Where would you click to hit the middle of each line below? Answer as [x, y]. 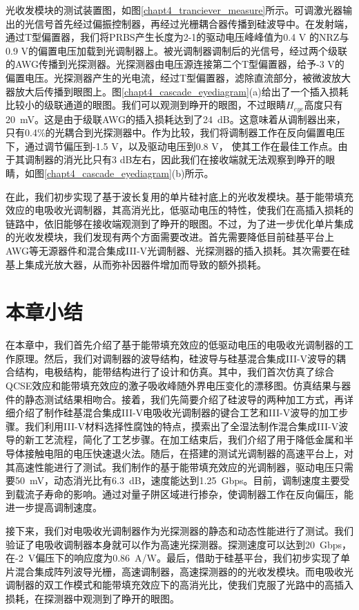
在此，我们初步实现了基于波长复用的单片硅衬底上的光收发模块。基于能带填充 [179, 196]
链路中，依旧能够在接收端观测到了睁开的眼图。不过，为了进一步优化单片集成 [179, 223]
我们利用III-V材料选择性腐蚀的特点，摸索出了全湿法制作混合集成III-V [182, 426]
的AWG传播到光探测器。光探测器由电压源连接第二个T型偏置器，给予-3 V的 [175, 64]
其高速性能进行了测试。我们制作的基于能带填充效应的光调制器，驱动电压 [170, 466]
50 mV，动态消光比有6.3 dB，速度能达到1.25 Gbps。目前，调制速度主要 [177, 480]
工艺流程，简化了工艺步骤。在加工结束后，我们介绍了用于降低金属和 [189, 440]
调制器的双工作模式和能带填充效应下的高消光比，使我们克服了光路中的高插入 [179, 585]
